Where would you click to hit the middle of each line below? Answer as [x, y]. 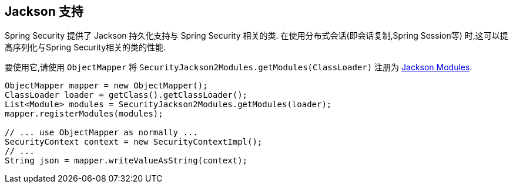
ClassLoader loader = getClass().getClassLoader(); [126, 95]
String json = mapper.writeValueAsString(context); [126, 161]
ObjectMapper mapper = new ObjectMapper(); [106, 86]
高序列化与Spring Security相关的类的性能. [85, 47]
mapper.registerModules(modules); [84, 114]
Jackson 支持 [44, 11]
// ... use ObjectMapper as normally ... [101, 133]
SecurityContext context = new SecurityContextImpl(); [134, 142]
